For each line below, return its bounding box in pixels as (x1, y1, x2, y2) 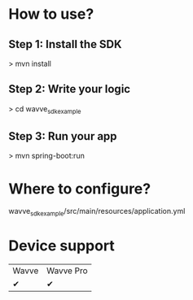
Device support (8, 237, 116, 255)
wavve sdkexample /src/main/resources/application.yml (8, 207, 186, 218)
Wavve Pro (46, 265, 88, 276)
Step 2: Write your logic (8, 82, 131, 96)
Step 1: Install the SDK (8, 37, 122, 51)
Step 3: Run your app (8, 129, 117, 143)
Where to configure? (8, 180, 151, 198)
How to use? (8, 5, 94, 24)
